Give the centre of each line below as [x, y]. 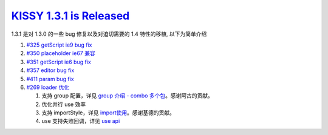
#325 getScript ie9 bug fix [59, 45]
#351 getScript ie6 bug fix [59, 62]
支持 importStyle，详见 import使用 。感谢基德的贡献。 [108, 113]
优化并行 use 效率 [64, 104]
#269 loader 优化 [48, 87]
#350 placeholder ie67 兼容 [61, 53]
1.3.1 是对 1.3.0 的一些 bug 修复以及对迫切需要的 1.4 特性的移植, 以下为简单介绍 [109, 34]
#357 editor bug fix [50, 70]
